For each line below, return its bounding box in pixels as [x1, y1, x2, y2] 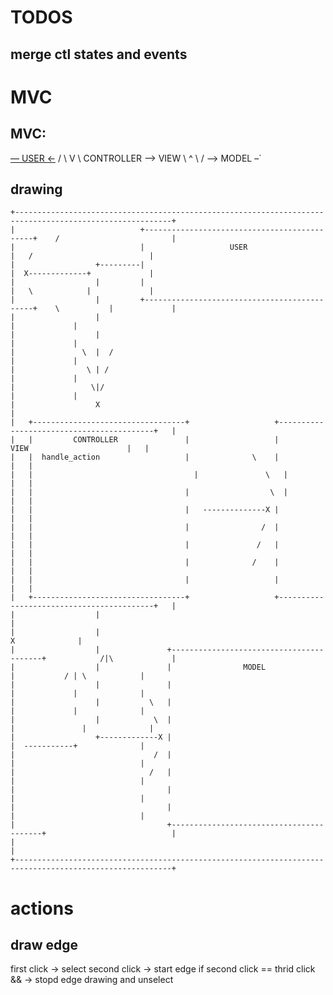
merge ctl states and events [10, 46, 188, 63]
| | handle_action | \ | [10, 452, 280, 463]
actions [10, 897, 74, 920]
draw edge [10, 936, 79, 953]
